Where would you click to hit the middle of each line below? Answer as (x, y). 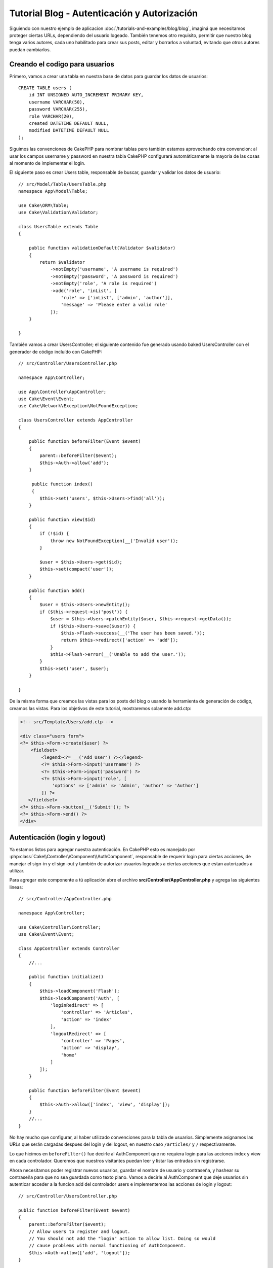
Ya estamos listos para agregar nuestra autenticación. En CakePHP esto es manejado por (102, 849)
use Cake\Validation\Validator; (58, 213)
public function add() (57, 590)
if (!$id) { (54, 534)
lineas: (16, 887)
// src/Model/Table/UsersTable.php (62, 184)
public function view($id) (62, 519)
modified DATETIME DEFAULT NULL (69, 130)
